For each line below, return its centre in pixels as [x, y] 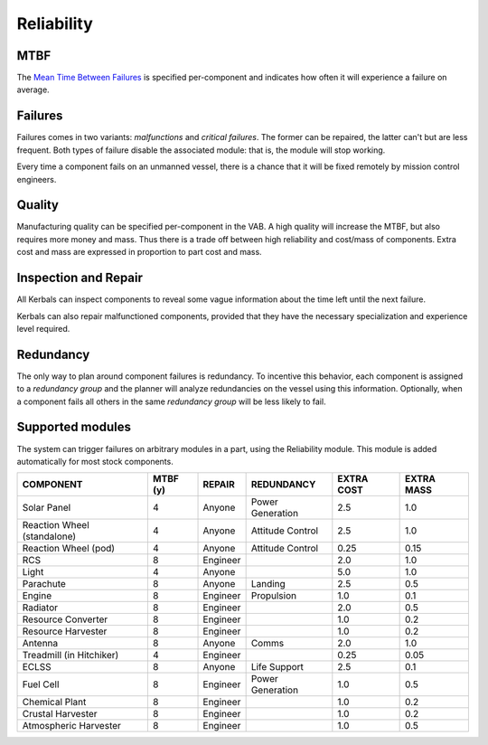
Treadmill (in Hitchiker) [70, 655]
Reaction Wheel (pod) [69, 549]
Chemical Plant [54, 703]
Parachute [44, 584]
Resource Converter [65, 619]
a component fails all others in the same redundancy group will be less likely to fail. [171, 401]
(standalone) [49, 536]
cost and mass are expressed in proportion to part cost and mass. [139, 252]
